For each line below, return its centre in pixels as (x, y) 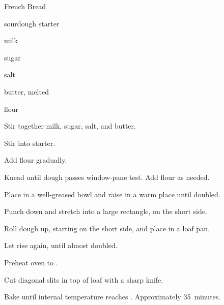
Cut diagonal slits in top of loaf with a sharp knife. (84, 279)
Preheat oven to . (31, 262)
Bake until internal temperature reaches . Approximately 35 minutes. (113, 297)
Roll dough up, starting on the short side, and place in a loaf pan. (107, 228)
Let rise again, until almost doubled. (61, 245)
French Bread (25, 6)
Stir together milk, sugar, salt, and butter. (70, 126)
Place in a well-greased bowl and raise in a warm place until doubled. (112, 194)
